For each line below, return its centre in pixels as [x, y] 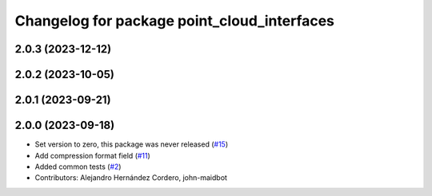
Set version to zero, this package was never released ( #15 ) [131, 144]
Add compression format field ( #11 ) [93, 155]
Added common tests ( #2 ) [78, 167]
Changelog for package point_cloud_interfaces [175, 21]
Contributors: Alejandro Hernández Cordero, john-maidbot [131, 178]
